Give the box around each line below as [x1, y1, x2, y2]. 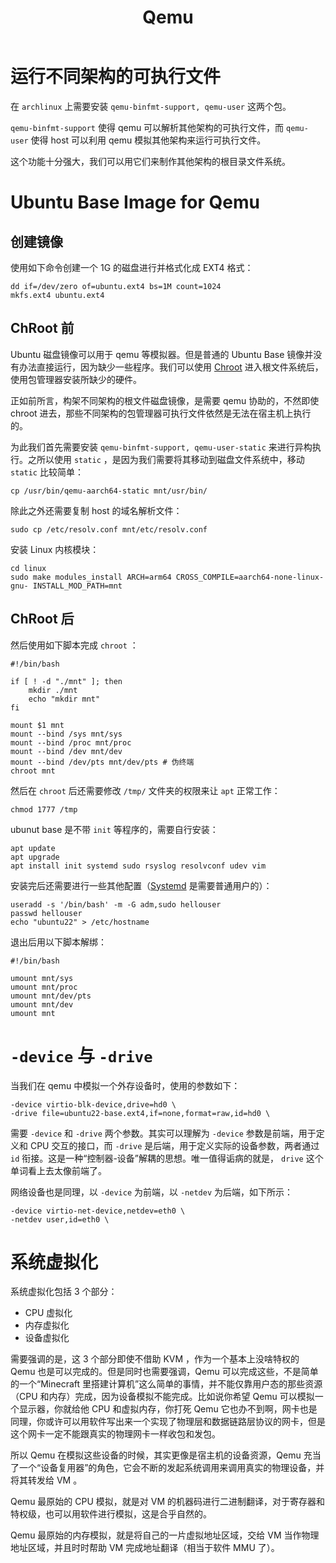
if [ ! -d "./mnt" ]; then [10, 676, 123, 686]
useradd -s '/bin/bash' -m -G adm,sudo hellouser [10, 899, 222, 910]
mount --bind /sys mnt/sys [10, 729, 123, 739]
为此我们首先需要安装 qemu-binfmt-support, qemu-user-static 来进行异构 [10, 441, 313, 453]
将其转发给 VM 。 [10, 1474, 83, 1486]
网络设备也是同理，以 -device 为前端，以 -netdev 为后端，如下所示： [10, 1186, 293, 1198]
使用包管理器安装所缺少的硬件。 [10, 373, 142, 385]
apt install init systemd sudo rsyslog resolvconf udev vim [10, 861, 267, 871]
